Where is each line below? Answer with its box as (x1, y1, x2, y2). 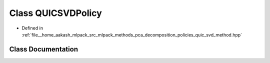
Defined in (21, 25, 43, 31)
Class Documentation (9, 45, 78, 53)
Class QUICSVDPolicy (9, 7, 102, 18)
